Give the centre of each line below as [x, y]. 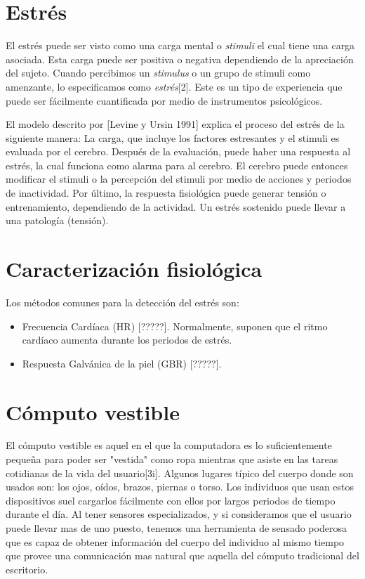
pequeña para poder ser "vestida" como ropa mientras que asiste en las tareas [172, 459]
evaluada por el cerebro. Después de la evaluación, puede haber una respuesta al [178, 151]
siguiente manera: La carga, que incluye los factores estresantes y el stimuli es [173, 137]
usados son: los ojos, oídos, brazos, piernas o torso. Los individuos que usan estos [180, 487]
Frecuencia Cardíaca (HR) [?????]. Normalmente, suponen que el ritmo [175, 326]
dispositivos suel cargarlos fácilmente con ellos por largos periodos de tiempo [171, 500]
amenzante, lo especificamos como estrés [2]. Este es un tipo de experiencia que [174, 86]
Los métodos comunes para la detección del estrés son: [122, 302]
